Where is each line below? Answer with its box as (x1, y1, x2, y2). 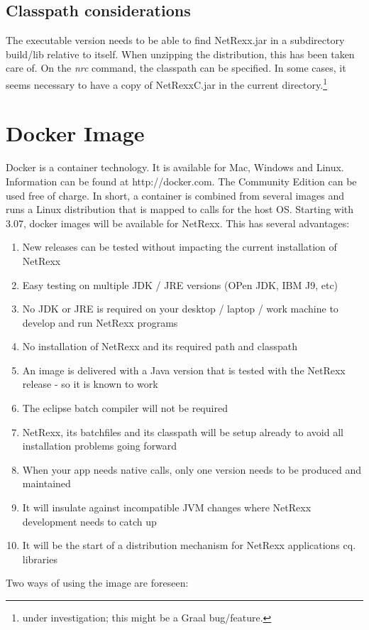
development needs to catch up (22, 514, 157, 528)
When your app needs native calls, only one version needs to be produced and (22, 462, 362, 477)
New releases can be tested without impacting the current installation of (22, 239, 337, 254)
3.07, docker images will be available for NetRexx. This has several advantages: (6, 215, 350, 230)
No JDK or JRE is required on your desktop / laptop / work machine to (22, 301, 338, 316)
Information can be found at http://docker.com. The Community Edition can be (6, 173, 357, 188)
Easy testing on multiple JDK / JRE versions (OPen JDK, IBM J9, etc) (22, 277, 338, 292)
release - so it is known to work (22, 376, 158, 391)
